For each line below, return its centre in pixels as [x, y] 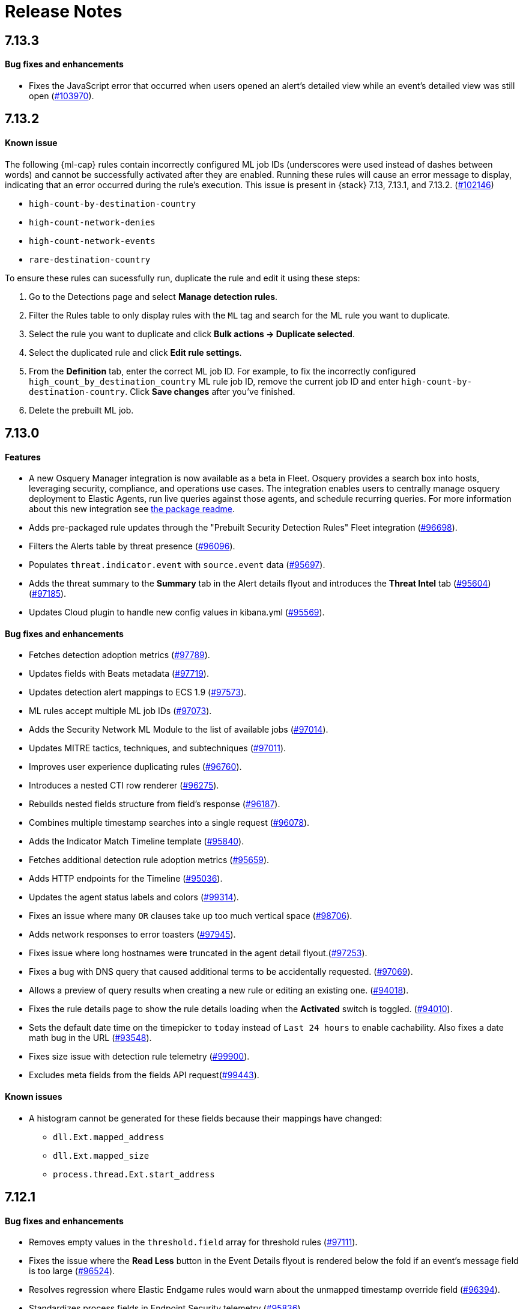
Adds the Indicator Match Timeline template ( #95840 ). [137, 841]
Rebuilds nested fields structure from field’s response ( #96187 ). [155, 804]
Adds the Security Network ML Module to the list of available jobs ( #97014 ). [179, 730]
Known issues [34, 1097]
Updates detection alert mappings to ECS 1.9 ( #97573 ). [138, 692]
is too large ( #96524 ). [72, 1271]
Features [23, 457]
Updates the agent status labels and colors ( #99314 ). [134, 897]
